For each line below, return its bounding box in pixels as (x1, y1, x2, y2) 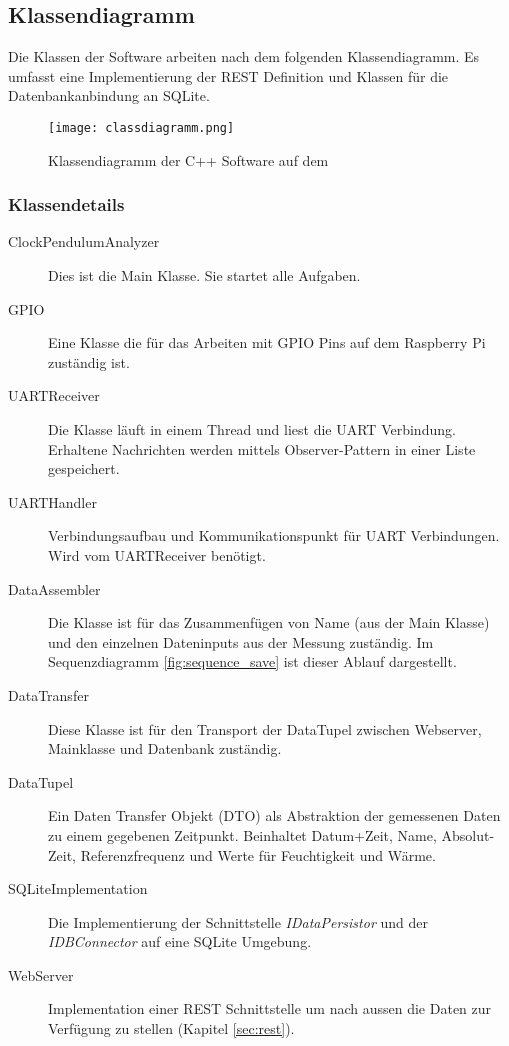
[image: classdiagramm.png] (48, 120, 235, 135)
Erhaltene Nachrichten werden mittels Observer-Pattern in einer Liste (48, 438, 476, 459)
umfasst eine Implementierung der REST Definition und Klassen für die (8, 65, 449, 86)
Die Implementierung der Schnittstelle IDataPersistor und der (48, 911, 428, 932)
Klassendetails (8, 192, 125, 217)
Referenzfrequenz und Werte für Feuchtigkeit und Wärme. (80, 844, 436, 865)
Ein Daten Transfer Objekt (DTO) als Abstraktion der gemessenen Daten (48, 805, 501, 826)
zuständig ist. (48, 351, 130, 372)
